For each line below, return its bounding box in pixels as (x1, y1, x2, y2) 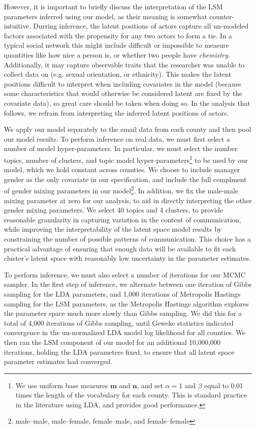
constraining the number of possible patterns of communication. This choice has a (4, 233, 251, 244)
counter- (209, 11, 234, 21)
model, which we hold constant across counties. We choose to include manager (4, 164, 240, 175)
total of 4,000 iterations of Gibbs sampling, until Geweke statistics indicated (4, 317, 234, 328)
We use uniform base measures (15, 380, 108, 390)
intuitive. (4, 21, 31, 31)
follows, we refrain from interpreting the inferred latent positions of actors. (4, 107, 229, 118)
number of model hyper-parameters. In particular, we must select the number (4, 143, 238, 153)
